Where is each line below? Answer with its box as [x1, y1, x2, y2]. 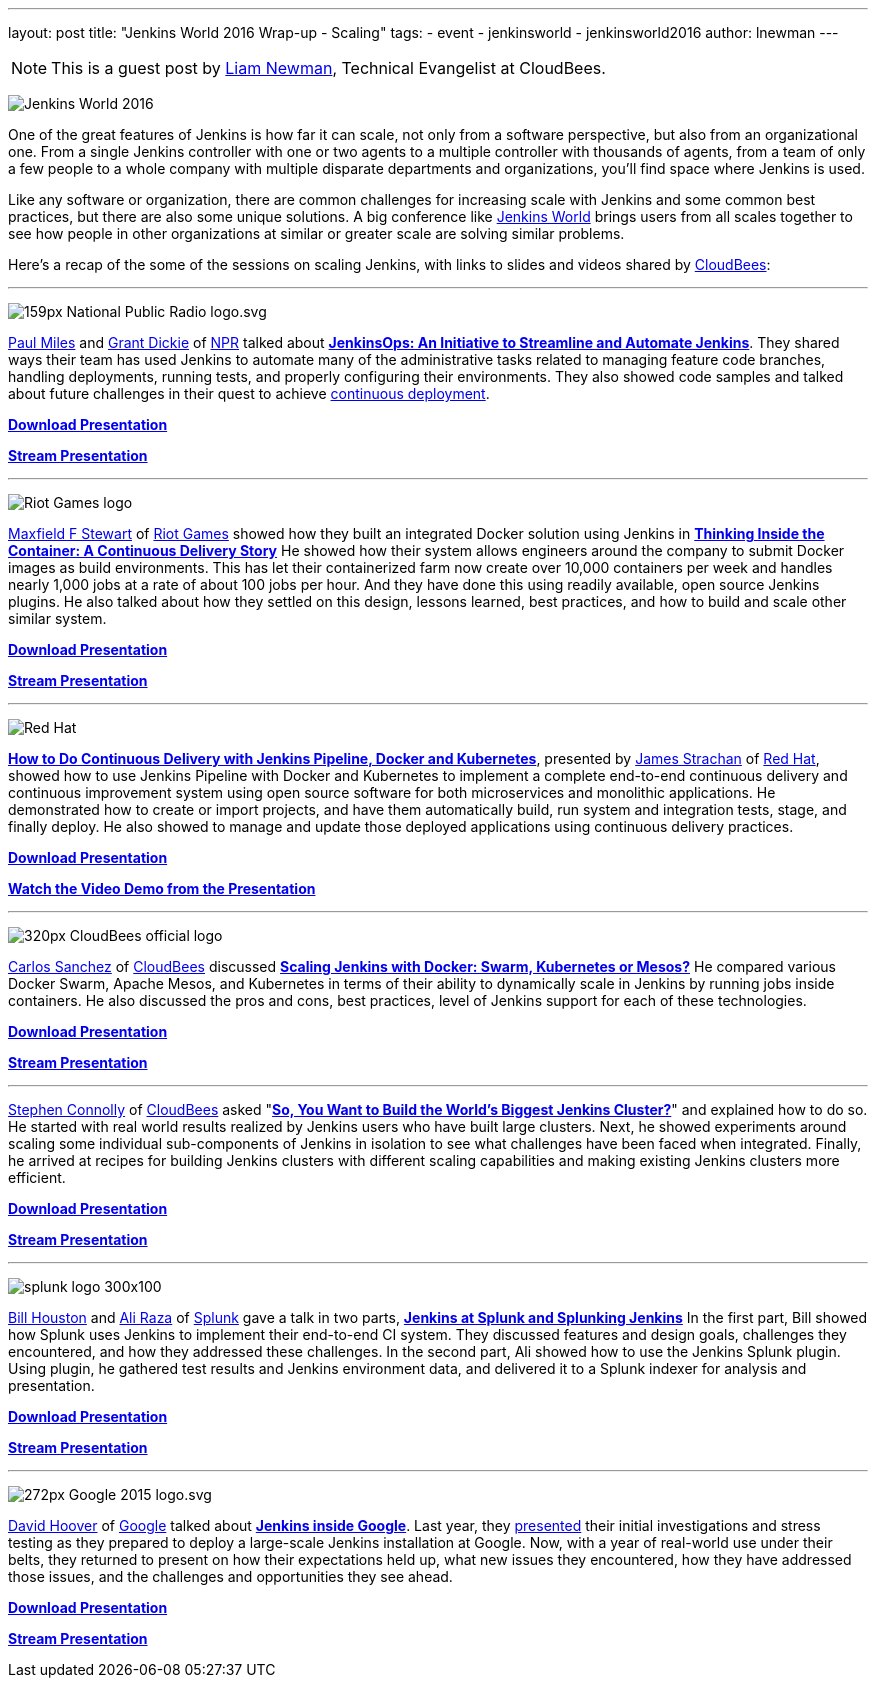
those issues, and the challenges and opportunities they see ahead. [8, 1568, 453, 1585]
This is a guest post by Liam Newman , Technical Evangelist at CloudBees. [51, 58, 606, 78]
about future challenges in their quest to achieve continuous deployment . [8, 385, 490, 402]
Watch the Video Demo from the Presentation [8, 880, 316, 897]
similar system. [8, 610, 107, 627]
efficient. [8, 1169, 66, 1186]
